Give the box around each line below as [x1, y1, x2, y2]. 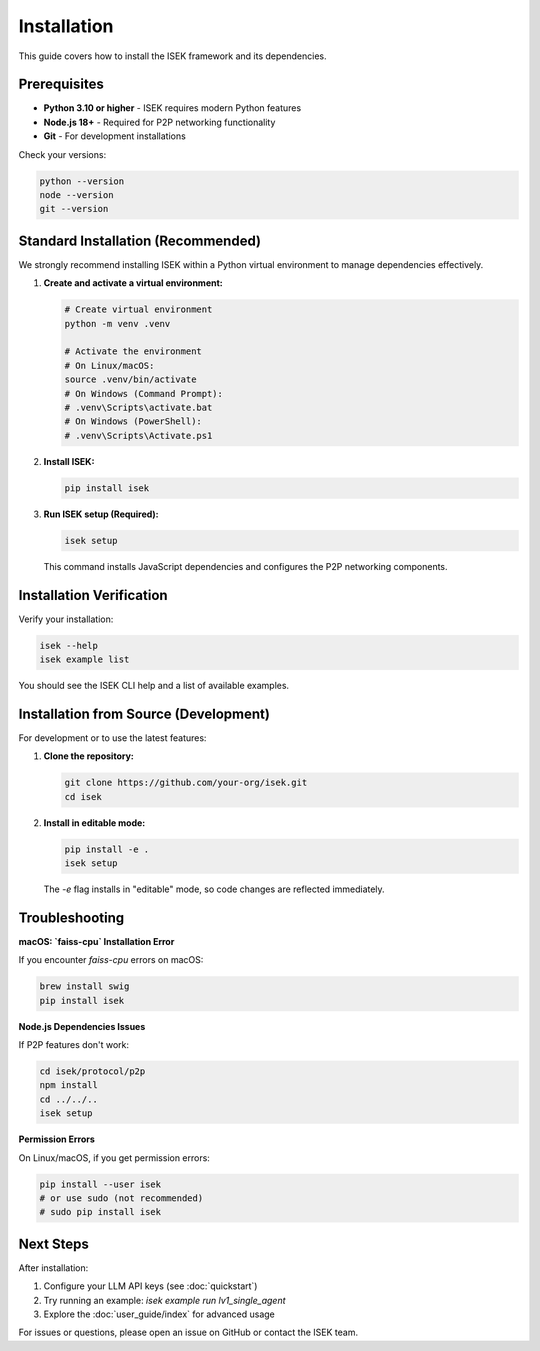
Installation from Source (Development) [18, 705, 270, 722]
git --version [39, 203, 109, 215]
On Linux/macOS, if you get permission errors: [18, 1151, 210, 1164]
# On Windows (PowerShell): [64, 416, 202, 427]
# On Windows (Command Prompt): [64, 388, 224, 399]
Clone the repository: [43, 750, 134, 762]
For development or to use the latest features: [18, 731, 207, 744]
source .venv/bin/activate [64, 374, 197, 385]
